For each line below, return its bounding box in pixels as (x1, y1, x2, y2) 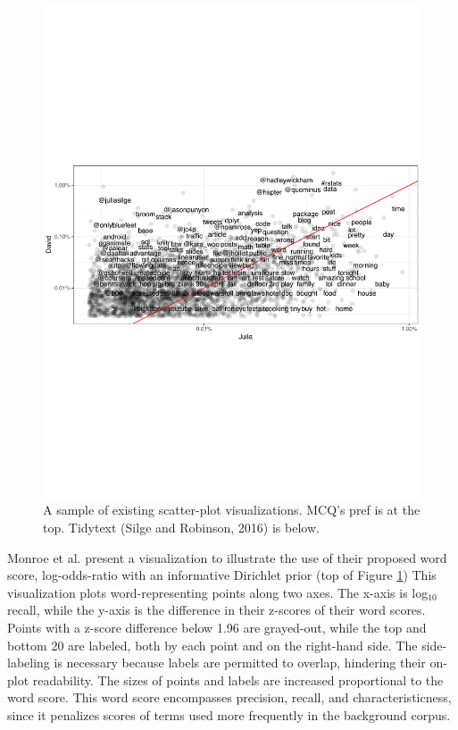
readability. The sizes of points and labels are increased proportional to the (32, 670, 444, 689)
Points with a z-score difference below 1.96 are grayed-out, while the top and (7, 618, 427, 637)
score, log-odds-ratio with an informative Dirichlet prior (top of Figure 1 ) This (7, 566, 437, 584)
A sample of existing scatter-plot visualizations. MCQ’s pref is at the (43, 500, 421, 519)
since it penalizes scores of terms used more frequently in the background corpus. (7, 706, 451, 725)
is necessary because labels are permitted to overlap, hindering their (54, 653, 426, 672)
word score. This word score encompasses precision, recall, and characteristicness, (7, 688, 452, 707)
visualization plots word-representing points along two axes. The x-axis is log (7, 583, 429, 601)
